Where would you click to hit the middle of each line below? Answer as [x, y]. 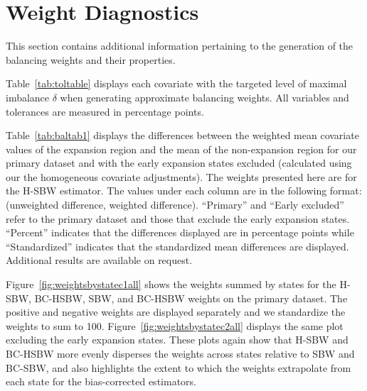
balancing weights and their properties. [91, 59]
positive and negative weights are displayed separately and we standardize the [176, 312]
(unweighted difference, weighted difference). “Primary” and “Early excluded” [175, 205]
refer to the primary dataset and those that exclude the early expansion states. [178, 218]
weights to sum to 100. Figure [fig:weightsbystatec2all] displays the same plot [175, 325]
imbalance [28, 97]
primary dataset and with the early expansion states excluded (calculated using [179, 163]
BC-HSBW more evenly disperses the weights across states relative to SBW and [180, 353]
